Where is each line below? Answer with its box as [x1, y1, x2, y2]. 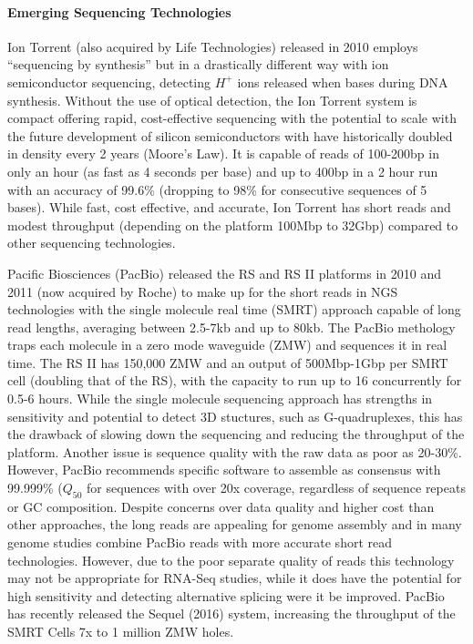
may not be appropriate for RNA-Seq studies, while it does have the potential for [7, 568, 462, 588]
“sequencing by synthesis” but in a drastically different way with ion [7, 55, 389, 74]
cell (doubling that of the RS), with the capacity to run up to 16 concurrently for [7, 371, 462, 390]
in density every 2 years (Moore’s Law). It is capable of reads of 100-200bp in [7, 144, 439, 163]
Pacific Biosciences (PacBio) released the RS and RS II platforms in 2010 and [7, 263, 441, 282]
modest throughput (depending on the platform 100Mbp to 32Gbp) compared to [7, 215, 458, 234]
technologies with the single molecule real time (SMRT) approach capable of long [7, 300, 461, 319]
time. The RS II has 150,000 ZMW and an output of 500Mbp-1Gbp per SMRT [7, 353, 448, 372]
